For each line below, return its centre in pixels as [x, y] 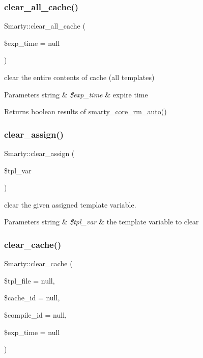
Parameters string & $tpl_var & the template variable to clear [101, 222]
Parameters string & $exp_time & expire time [76, 94]
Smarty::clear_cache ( [38, 263]
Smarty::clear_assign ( [39, 153]
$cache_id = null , [32, 298]
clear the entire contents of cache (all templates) [79, 77]
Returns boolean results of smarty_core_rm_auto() [85, 111]
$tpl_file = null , [30, 280]
